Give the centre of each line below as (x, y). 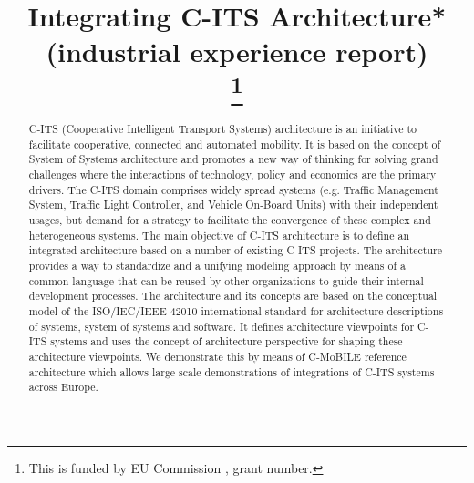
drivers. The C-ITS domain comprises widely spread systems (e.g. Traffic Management (233, 189)
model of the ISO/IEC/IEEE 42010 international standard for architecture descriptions (236, 310)
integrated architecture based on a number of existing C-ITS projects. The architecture (236, 250)
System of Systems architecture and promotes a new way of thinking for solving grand (233, 159)
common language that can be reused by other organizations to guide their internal (226, 280)
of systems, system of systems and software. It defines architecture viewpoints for (222, 326)
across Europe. (63, 387)
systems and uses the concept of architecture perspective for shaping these (227, 341)
